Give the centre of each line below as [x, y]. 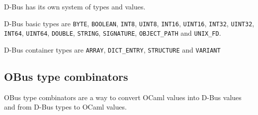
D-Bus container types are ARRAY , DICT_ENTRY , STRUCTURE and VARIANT [112, 49]
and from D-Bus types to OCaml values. [65, 107]
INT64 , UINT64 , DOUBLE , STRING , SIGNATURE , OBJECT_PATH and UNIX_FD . [113, 33]
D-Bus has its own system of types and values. [75, 6]
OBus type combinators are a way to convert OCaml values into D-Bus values [123, 97]
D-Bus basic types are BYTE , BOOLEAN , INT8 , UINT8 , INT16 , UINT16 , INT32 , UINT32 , [129, 23]
